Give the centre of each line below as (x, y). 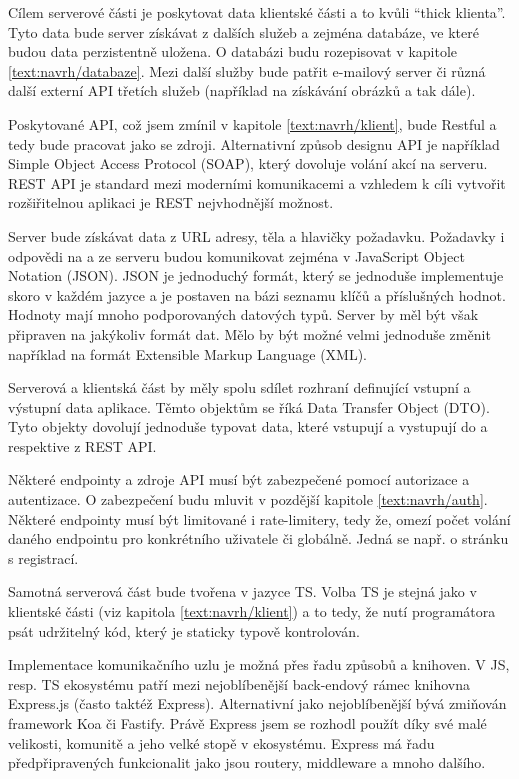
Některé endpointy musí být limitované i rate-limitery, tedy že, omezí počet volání (259, 518)
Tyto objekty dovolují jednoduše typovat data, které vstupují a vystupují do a (248, 426)
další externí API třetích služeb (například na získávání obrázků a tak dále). (242, 90)
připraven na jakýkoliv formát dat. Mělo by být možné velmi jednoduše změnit (249, 333)
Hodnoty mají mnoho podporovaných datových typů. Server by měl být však (243, 314)
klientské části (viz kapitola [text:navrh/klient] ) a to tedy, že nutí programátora (252, 611)
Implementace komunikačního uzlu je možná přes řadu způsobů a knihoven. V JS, (259, 664)
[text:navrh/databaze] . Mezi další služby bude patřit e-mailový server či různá (247, 70)
